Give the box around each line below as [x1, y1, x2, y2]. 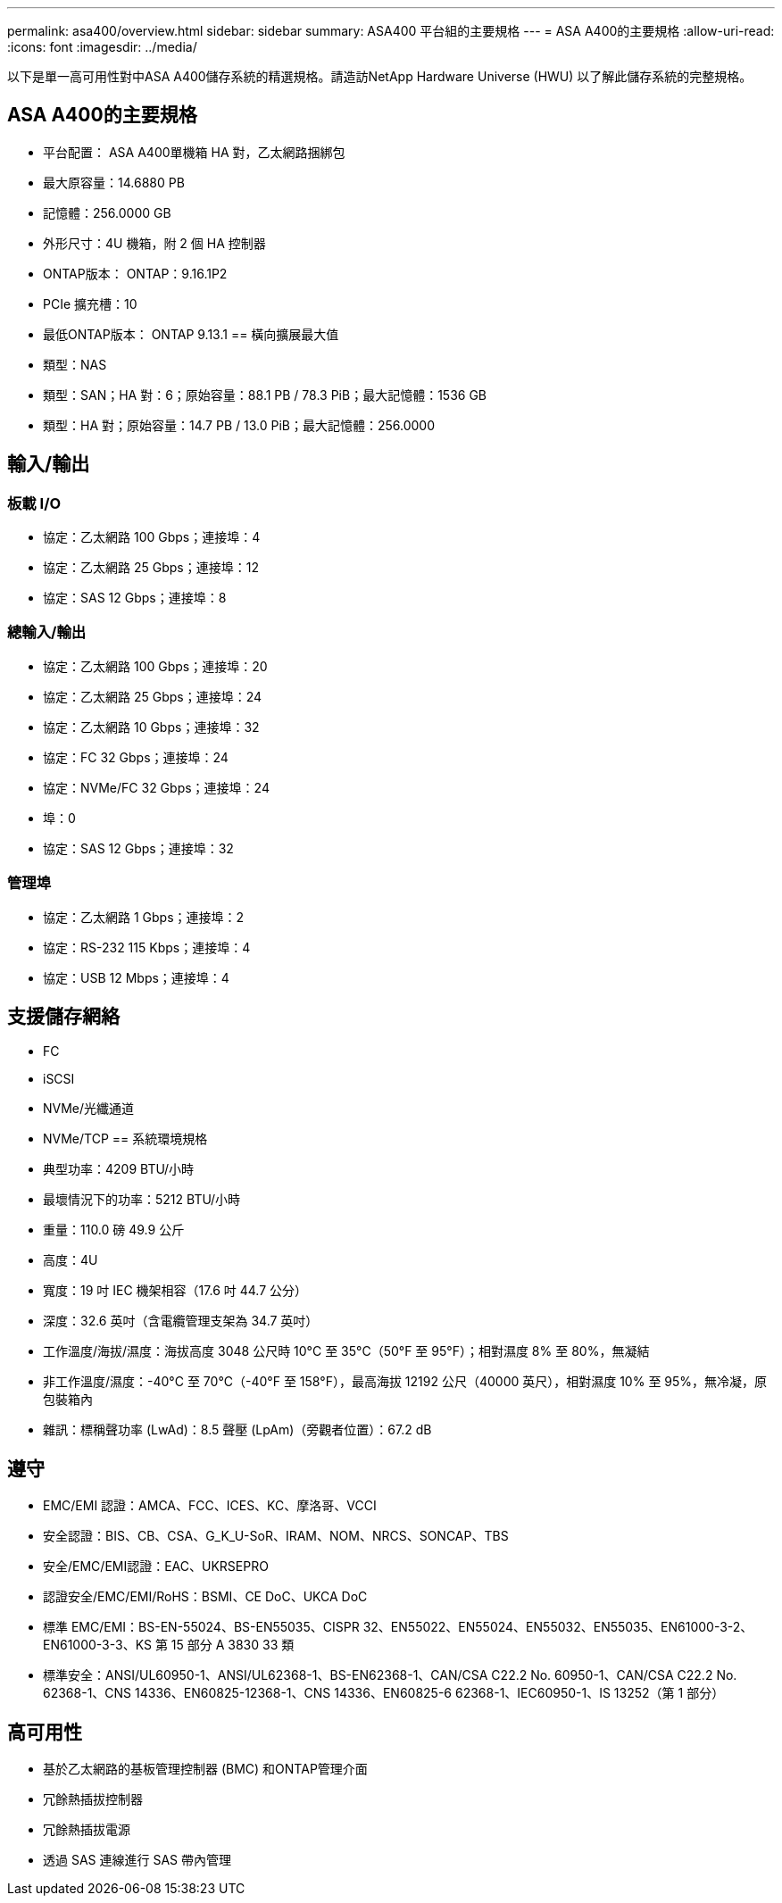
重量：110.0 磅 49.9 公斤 [43, 1222, 185, 1238]
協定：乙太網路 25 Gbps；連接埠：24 [43, 688, 262, 704]
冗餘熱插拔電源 [43, 1822, 130, 1838]
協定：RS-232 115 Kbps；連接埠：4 [43, 939, 251, 955]
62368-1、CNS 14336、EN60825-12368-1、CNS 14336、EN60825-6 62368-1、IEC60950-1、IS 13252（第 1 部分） [43, 1685, 725, 1701]
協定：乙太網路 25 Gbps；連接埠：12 [43, 560, 259, 576]
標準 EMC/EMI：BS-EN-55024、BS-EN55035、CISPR [43, 1619, 360, 1635]
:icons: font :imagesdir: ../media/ [7, 39, 197, 54]
